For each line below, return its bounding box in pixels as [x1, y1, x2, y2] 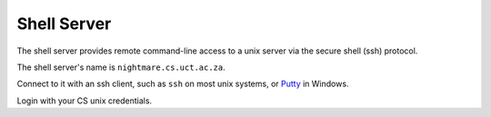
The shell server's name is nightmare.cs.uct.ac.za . [16, 62, 226, 73]
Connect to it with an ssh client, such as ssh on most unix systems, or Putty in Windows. [16, 78, 349, 90]
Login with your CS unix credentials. [16, 95, 153, 106]
